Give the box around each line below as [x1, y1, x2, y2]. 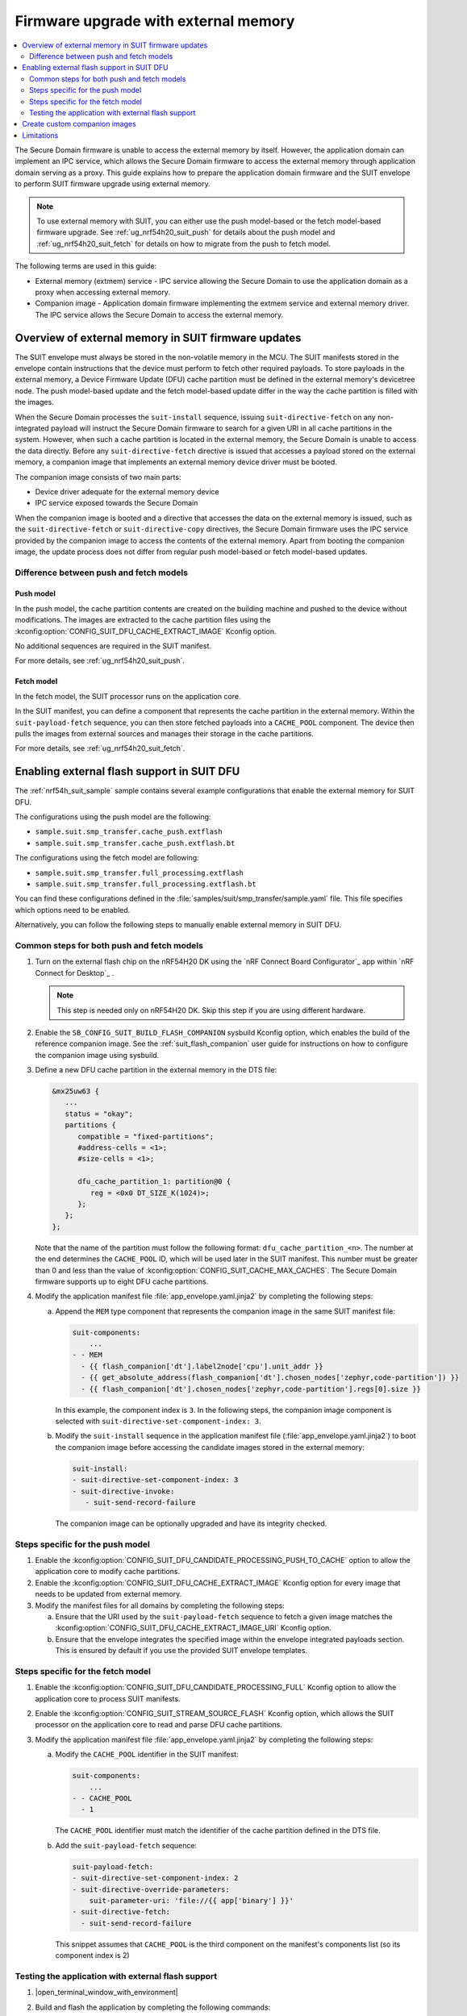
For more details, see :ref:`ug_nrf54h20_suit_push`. [15, 656, 186, 665]
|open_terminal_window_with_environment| [35, 1988, 178, 1997]
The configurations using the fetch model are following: [15, 853, 199, 863]
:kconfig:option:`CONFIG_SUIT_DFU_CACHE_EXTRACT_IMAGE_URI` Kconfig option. [55, 1623, 332, 1633]
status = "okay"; [65, 1109, 133, 1118]
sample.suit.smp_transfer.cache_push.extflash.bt [35, 839, 236, 848]
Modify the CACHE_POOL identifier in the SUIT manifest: [55, 1750, 239, 1760]
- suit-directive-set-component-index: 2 [72, 1873, 239, 1883]
